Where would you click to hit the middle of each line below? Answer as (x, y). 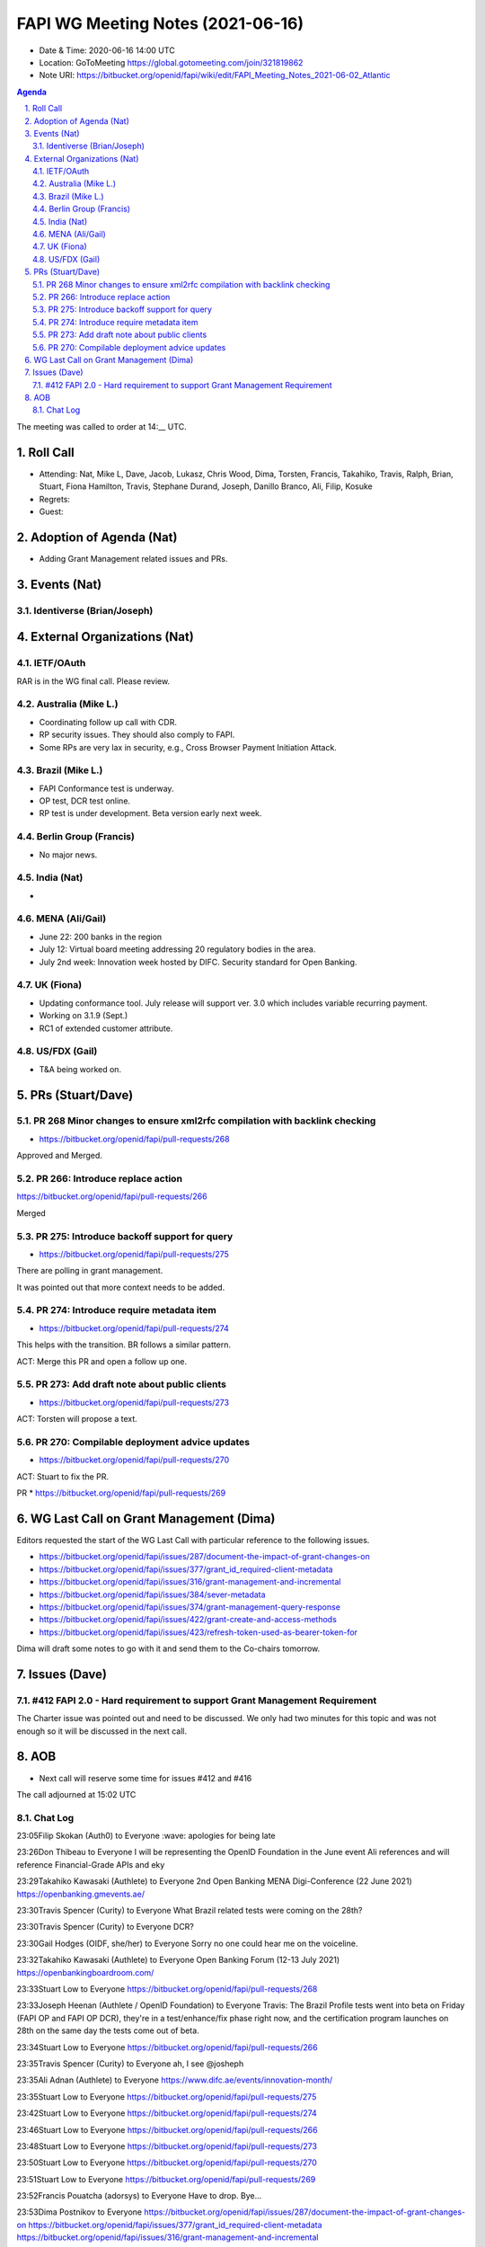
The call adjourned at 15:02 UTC (76, 1794)
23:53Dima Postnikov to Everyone (79, 2212)
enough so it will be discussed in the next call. (102, 1731)
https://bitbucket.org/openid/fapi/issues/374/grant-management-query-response (190, 1607)
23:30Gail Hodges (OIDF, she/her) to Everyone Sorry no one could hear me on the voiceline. (187, 1943)
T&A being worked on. (80, 1069)
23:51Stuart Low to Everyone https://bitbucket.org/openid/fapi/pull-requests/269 (166, 2179)
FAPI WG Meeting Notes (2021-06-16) (160, 23)
